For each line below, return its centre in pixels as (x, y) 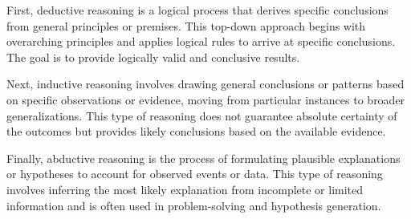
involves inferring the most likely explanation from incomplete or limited (185, 189)
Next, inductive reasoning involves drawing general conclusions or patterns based (205, 84)
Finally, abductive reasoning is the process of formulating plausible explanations (203, 158)
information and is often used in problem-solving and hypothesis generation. (194, 205)
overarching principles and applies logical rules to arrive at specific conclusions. (201, 41)
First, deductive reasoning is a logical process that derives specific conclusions (197, 10)
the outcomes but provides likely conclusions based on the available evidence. (196, 131)
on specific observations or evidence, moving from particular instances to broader (206, 99)
